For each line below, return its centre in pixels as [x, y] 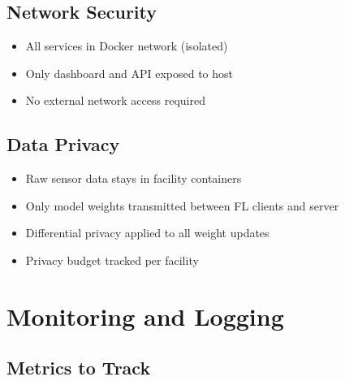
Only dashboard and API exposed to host [129, 73]
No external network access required [115, 100]
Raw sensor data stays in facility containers [134, 178]
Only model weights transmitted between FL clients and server [182, 205]
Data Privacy [63, 144]
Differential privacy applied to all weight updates [147, 233]
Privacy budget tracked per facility [112, 260]
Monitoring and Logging [145, 316]
